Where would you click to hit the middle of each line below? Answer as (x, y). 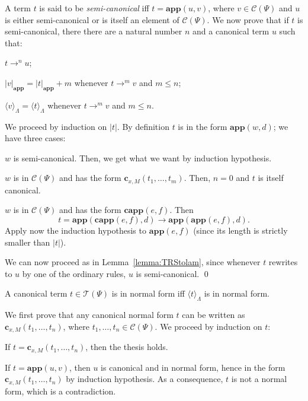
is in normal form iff (148, 293)
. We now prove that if (248, 19)
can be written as (214, 315)
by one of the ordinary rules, (74, 273)
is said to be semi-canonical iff (94, 8)
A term (18, 8)
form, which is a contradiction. (60, 391)
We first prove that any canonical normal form (89, 315)
